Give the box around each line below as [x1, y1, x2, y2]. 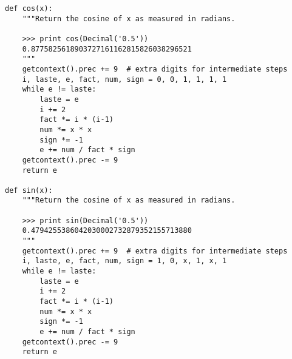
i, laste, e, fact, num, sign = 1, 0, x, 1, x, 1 [22, 257, 227, 266]
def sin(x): [5, 186, 53, 195]
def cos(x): [5, 4, 53, 13]
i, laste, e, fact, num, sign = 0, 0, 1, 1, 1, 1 [22, 75, 227, 84]
